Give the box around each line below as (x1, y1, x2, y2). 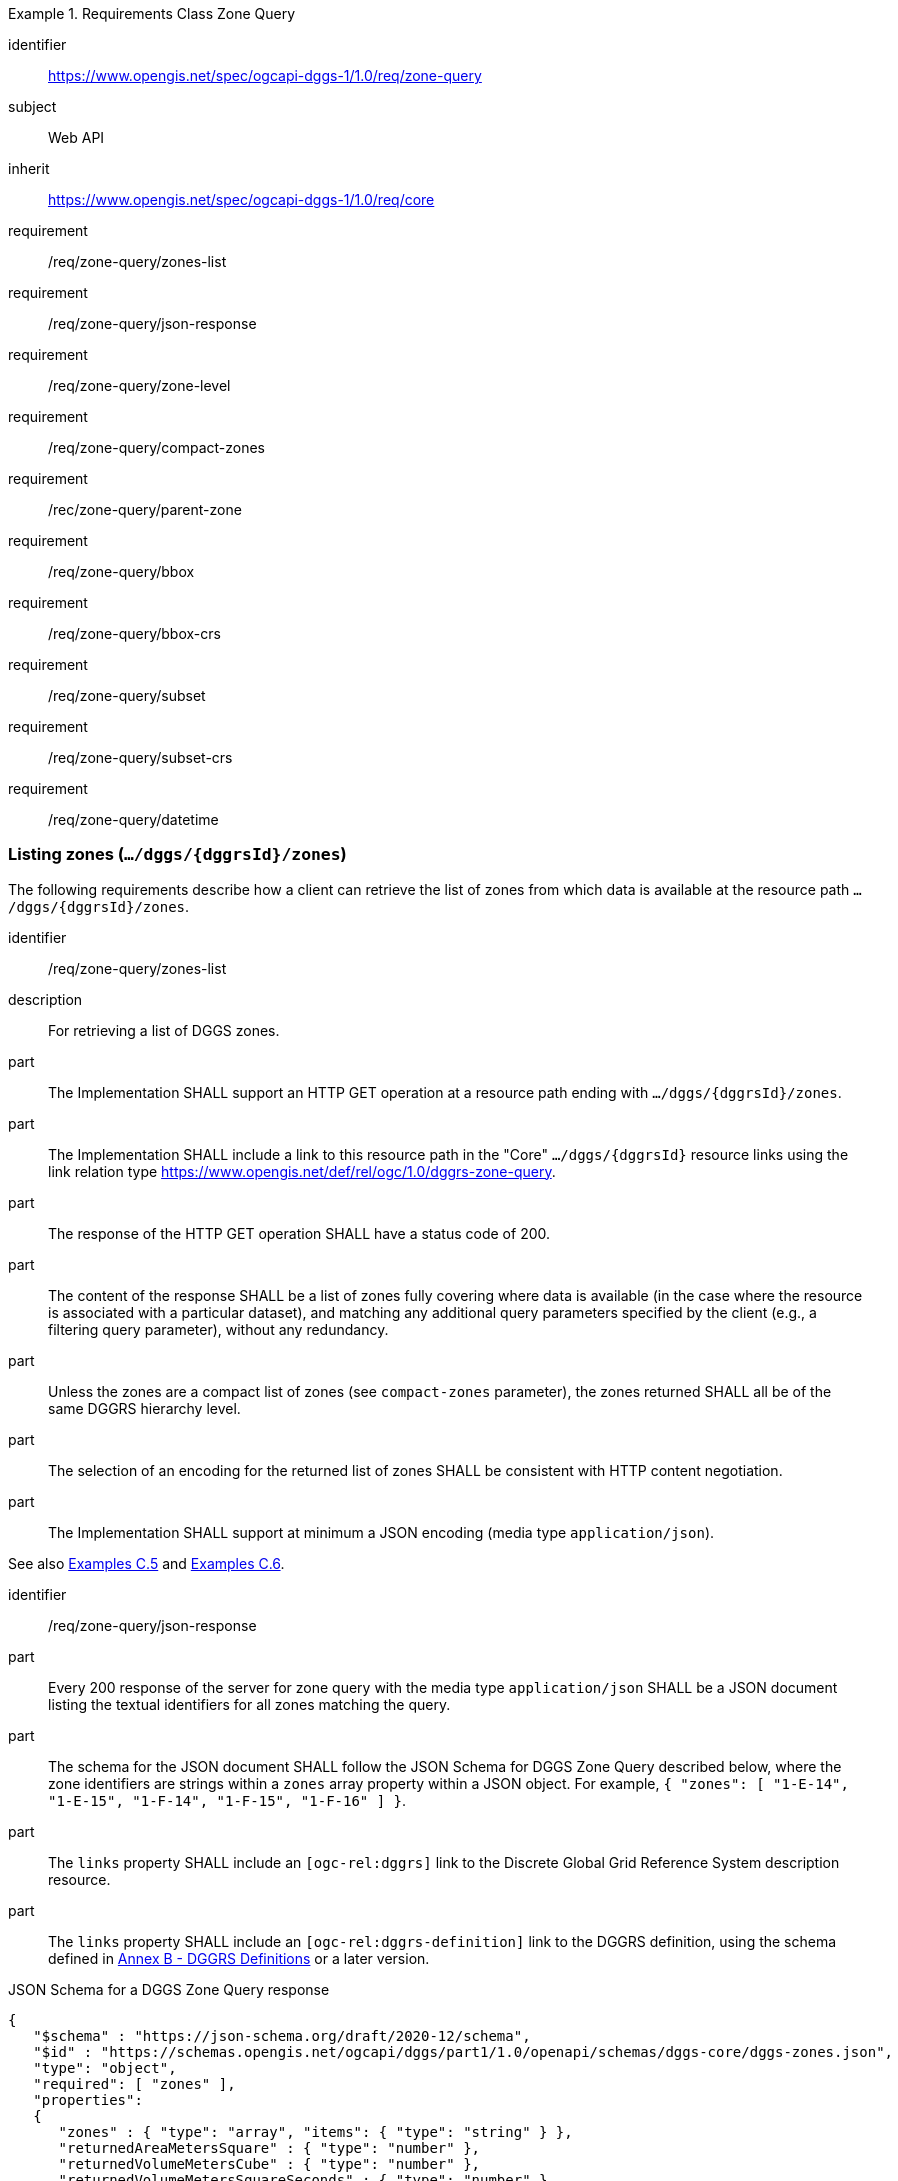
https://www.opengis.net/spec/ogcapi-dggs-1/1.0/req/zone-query (48, 67, 482, 84)
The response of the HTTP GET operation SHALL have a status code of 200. (48, 1224, 551, 1242)
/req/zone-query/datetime (48, 811, 219, 828)
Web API (48, 129, 105, 146)
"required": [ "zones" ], (33, 2075, 236, 2092)
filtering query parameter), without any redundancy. (48, 1320, 389, 1338)
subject (8, 98, 57, 115)
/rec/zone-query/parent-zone (48, 501, 242, 518)
